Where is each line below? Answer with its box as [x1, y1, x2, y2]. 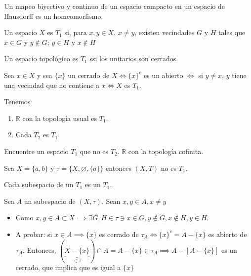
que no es [80, 146, 109, 156]
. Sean [101, 196, 121, 206]
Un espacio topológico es [4, 53, 79, 64]
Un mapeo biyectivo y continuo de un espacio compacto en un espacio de [4, 1, 225, 11]
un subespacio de [24, 196, 76, 206]
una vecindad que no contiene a [4, 79, 99, 90]
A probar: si [15, 229, 52, 239]
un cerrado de [68, 70, 110, 80]
